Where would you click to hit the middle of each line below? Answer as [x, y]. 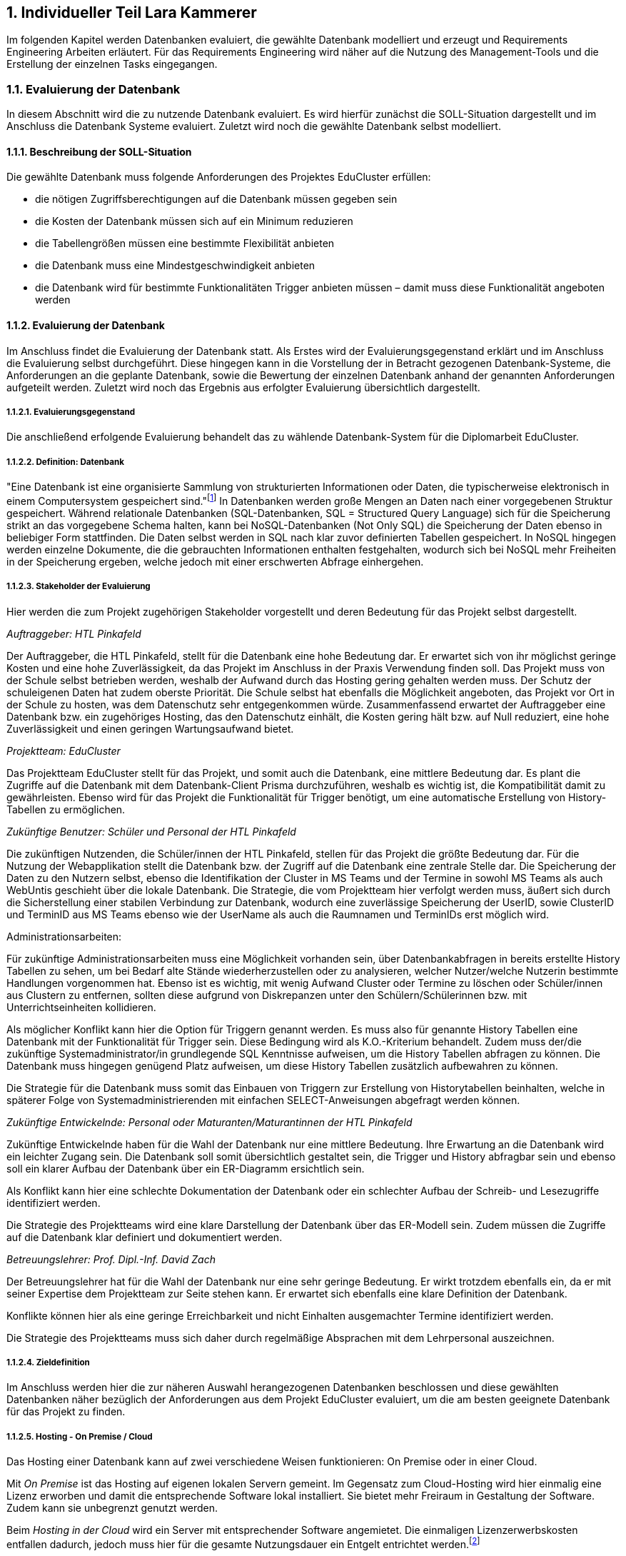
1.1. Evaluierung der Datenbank [94, 89]
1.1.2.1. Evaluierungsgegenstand [71, 412]
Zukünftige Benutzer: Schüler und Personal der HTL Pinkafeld [151, 831]
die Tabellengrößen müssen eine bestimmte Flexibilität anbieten [185, 244]
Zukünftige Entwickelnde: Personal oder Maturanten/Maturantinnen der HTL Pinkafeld [209, 1122]
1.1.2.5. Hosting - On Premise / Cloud [80, 1436]
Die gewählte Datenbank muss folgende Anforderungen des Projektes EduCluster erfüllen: [219, 177]
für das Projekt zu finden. [66, 1412]
